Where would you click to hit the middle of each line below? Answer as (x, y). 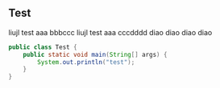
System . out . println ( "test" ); (86, 62)
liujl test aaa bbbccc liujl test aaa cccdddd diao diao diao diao (110, 32)
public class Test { (43, 47)
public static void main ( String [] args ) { (95, 54)
